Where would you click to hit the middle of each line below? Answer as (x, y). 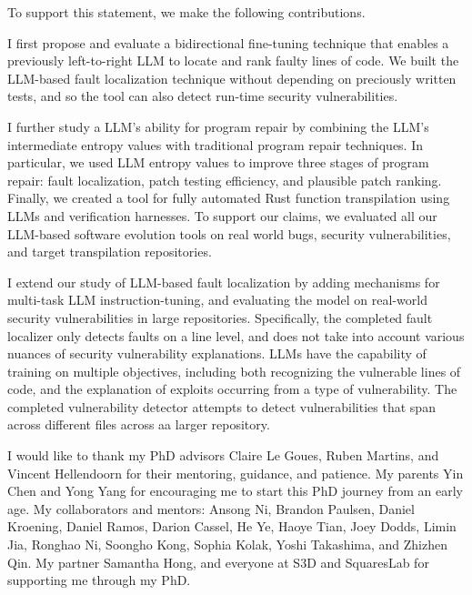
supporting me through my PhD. (99, 580)
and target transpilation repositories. (110, 252)
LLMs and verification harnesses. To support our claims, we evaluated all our (222, 215)
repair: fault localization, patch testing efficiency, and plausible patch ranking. (225, 180)
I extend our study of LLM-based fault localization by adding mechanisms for (224, 282)
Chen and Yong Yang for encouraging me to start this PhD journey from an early (235, 491)
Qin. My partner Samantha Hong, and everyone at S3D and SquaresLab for (218, 562)
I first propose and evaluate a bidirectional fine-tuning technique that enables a (228, 42)
